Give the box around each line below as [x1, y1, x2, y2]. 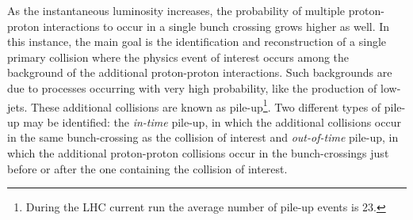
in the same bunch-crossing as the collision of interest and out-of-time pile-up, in [7, 129, 399, 146]
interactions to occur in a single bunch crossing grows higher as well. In [43, 17, 390, 34]
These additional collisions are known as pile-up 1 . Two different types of [31, 96, 381, 115]
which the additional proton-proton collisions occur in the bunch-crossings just [7, 145, 389, 161]
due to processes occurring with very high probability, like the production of [7, 79, 377, 96]
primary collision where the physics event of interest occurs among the [7, 48, 350, 65]
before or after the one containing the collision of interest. [7, 160, 288, 176]
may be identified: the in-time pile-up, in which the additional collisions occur [23, 113, 401, 130]
